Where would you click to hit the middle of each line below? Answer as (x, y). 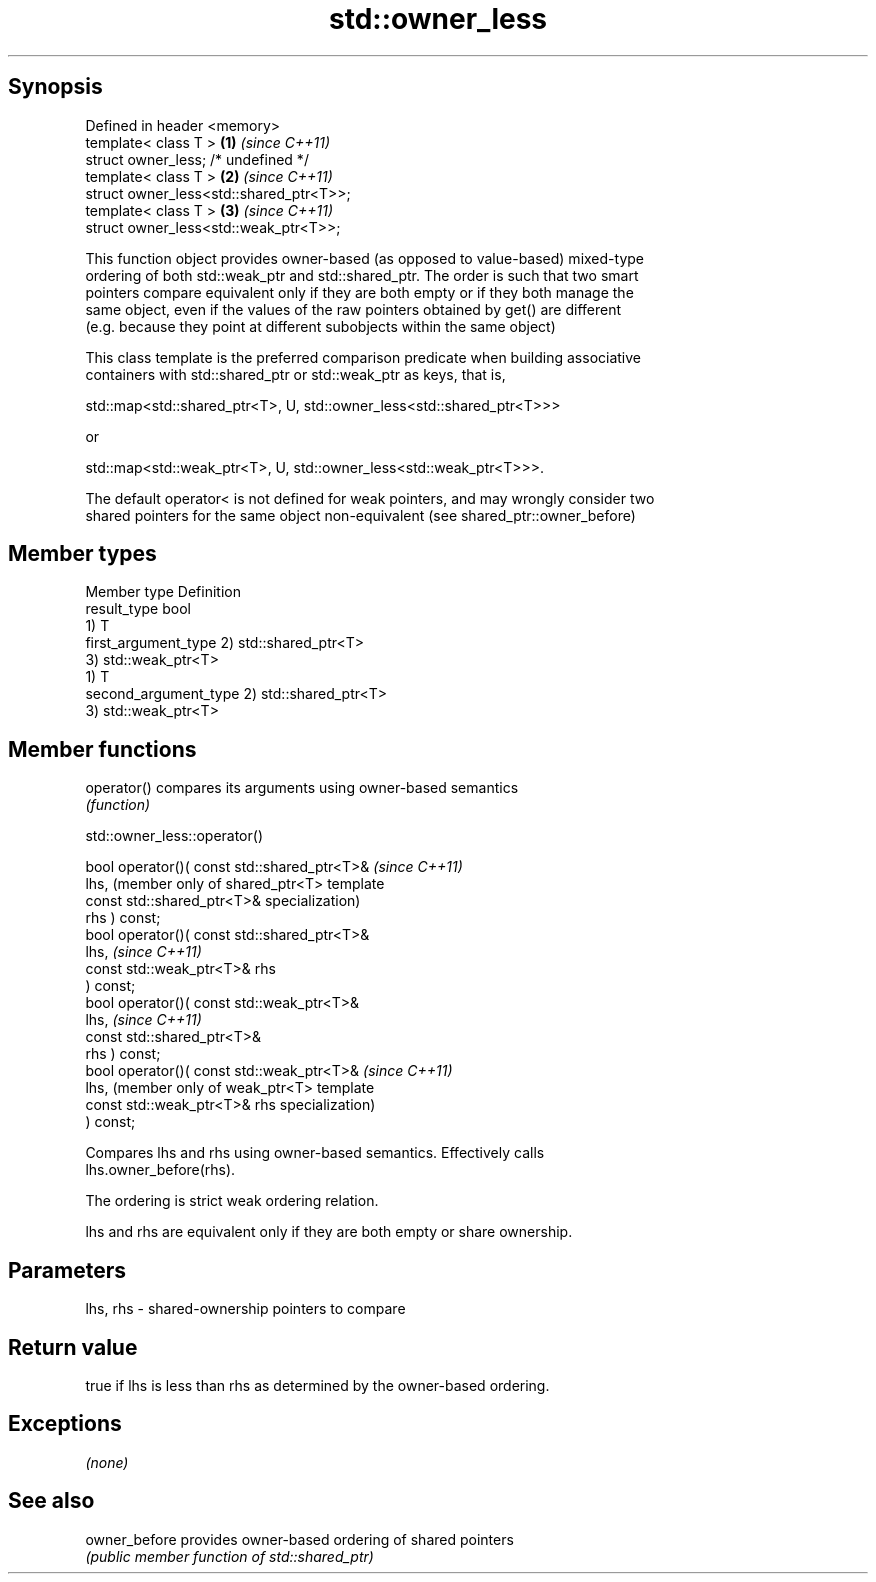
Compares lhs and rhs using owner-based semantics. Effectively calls (315, 1153)
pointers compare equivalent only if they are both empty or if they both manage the (359, 292)
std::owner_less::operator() (174, 836)
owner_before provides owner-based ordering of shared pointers (299, 1539)
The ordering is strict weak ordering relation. (232, 1201)
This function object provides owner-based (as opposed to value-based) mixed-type (364, 258)
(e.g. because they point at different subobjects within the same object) (320, 326)
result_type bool (138, 609)
